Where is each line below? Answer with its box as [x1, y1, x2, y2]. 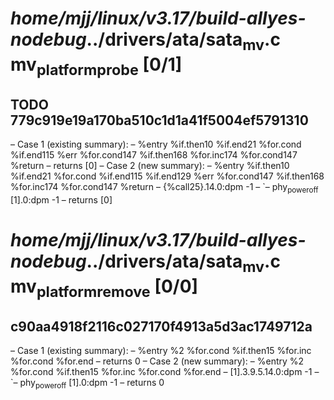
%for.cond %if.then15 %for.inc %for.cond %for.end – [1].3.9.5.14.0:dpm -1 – [10, 366, 320, 378]
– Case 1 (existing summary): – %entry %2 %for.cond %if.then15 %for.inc [10, 345, 312, 357]
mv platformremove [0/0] [10, 275, 199, 301]
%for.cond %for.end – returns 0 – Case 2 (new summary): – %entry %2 [10, 355, 305, 367]
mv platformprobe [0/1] [10, 53, 183, 79]
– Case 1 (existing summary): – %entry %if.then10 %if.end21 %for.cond [10, 138, 302, 151]
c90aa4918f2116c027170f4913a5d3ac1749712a [10, 318, 313, 335]
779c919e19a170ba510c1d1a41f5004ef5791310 [10, 112, 309, 129]
